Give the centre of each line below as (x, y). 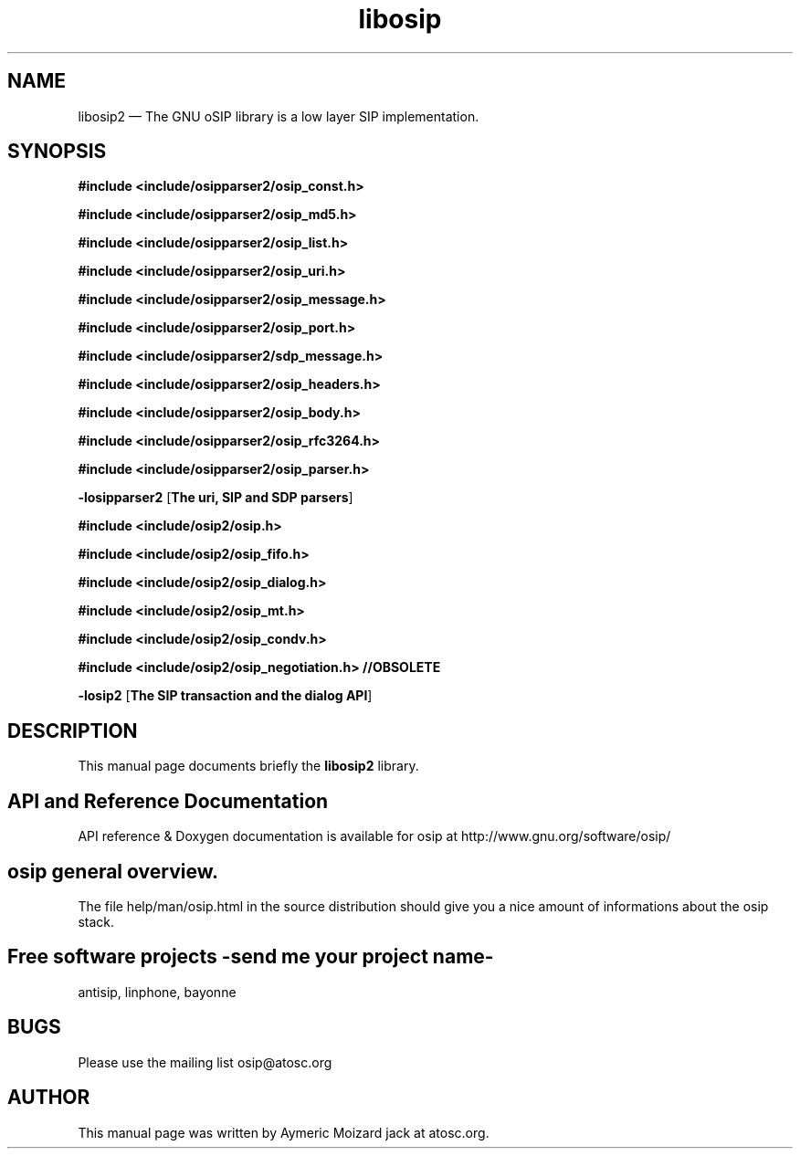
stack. (96, 921)
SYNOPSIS (57, 152)
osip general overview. (113, 871)
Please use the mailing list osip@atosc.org (205, 1062)
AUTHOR (49, 1098)
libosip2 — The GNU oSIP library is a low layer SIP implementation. (279, 116)
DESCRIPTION (73, 730)
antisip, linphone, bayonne (157, 992)
